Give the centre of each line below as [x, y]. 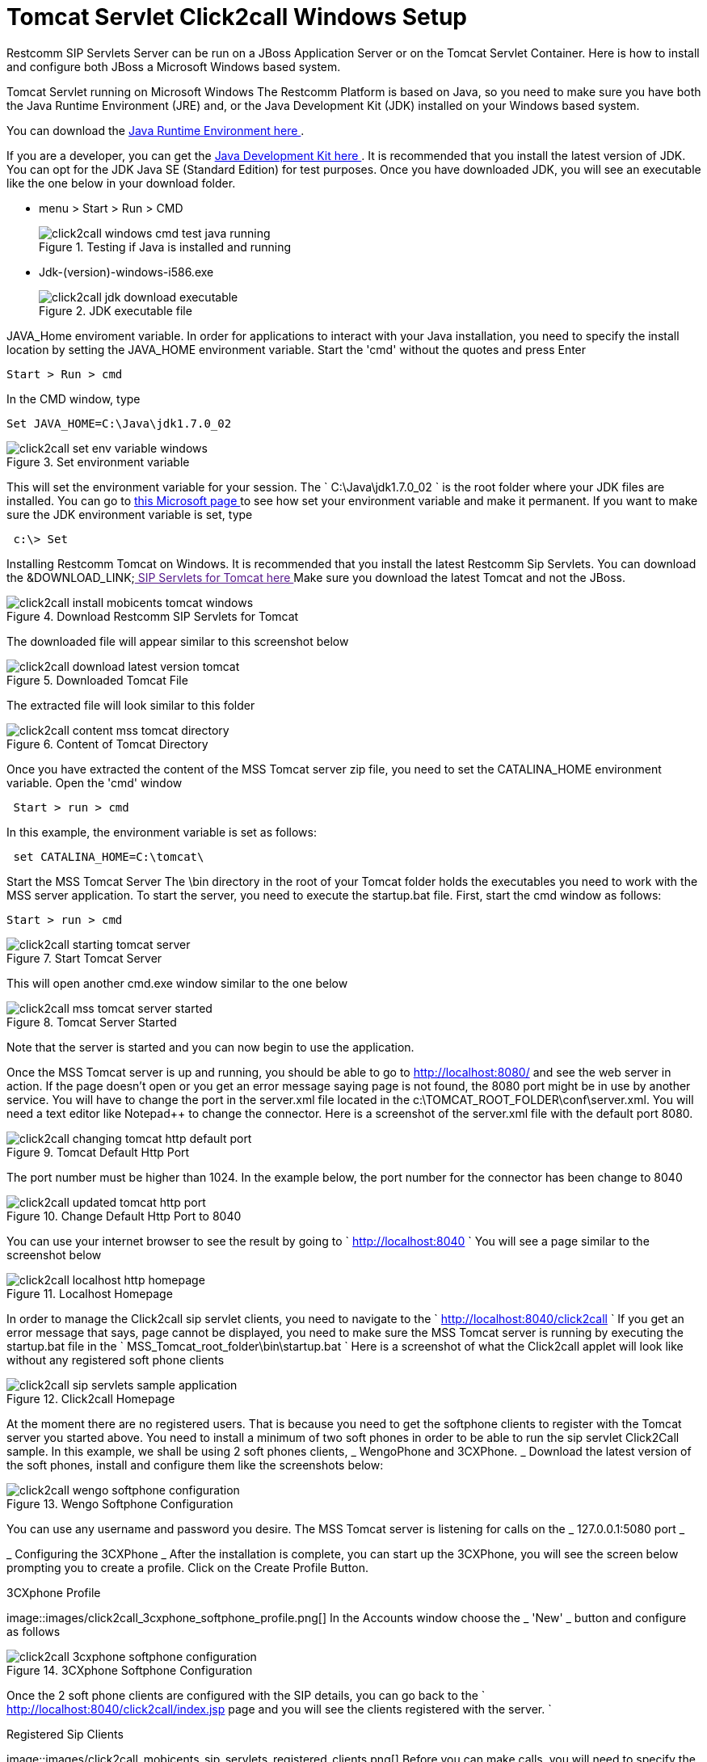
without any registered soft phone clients [116, 1359]
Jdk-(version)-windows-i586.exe [126, 272]
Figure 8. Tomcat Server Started [92, 1022]
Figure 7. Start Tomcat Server [84, 958]
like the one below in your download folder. [121, 183]
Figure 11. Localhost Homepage [90, 1293]
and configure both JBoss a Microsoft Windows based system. [174, 66]
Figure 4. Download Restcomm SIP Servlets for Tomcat [153, 616]
